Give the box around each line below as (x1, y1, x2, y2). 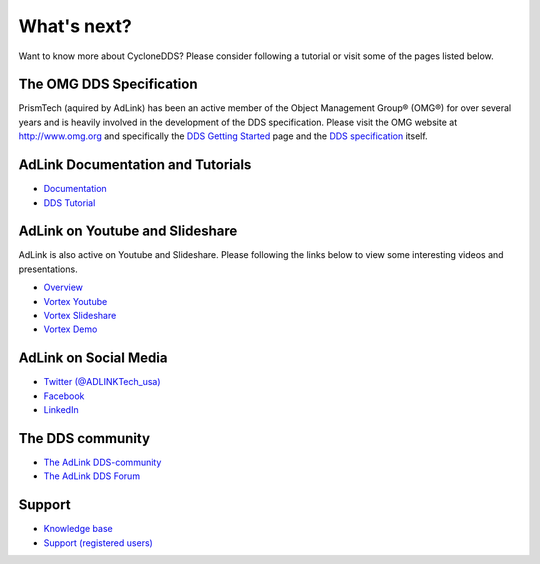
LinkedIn (43, 404, 79, 416)
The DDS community (18, 430, 150, 447)
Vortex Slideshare (43, 310, 117, 321)
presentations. (18, 263, 79, 275)
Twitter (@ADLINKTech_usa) (43, 376, 161, 388)
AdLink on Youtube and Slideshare (18, 223, 238, 240)
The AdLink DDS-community (43, 456, 162, 468)
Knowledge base (43, 523, 114, 535)
